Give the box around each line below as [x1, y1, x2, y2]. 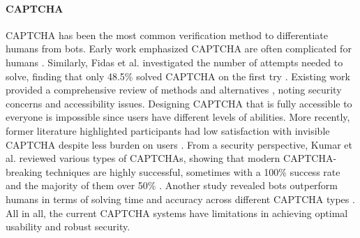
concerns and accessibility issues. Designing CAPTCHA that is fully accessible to [6, 96, 352, 110]
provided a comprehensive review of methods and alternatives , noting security [6, 82, 342, 97]
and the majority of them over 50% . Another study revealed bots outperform [6, 178, 338, 193]
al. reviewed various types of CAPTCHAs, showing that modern [6, 151, 280, 165]
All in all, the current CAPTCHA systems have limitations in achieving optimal [6, 205, 348, 220]
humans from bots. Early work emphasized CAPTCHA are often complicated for [6, 41, 352, 56]
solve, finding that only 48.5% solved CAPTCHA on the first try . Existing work [6, 68, 350, 83]
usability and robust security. [6, 219, 130, 234]
